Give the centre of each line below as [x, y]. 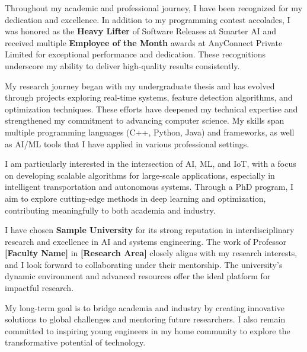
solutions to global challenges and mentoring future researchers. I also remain [145, 319]
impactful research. [39, 288]
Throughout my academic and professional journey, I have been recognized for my [154, 8]
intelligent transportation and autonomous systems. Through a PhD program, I [149, 187]
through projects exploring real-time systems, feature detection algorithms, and [149, 97]
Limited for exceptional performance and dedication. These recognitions [135, 54]
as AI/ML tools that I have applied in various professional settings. [127, 143]
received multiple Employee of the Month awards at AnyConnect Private [144, 42]
